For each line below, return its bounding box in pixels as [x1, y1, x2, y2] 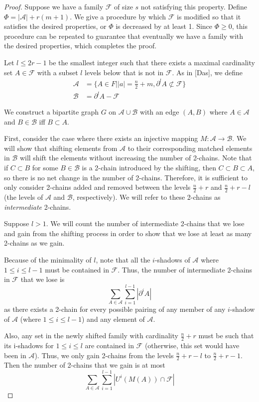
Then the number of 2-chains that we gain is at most [4, 360, 165, 370]
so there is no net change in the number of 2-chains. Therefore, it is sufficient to [4, 172, 248, 182]
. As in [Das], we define [172, 67, 243, 77]
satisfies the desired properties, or [4, 21, 107, 31]
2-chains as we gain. [4, 238, 65, 248]
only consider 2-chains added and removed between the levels [4, 182, 191, 192]
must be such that [198, 330, 254, 341]
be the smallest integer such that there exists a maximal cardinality [49, 57, 255, 67]
